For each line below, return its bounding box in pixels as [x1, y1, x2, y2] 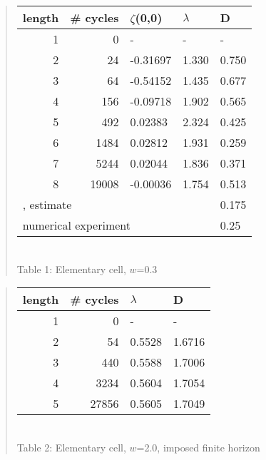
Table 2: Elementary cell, [16, 439, 126, 454]
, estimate [22, 196, 72, 213]
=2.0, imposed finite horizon [136, 439, 260, 454]
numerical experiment [22, 217, 131, 233]
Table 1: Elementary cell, [16, 261, 126, 276]
